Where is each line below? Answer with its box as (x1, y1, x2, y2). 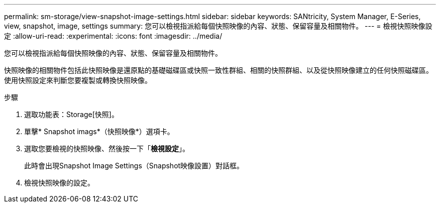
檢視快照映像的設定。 (24, 178, 94, 187)
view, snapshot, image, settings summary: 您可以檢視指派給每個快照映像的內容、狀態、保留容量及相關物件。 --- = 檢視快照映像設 (4, 22, 432, 30)
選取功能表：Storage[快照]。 (24, 110, 119, 119)
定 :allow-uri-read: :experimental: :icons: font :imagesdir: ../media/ (4, 32, 223, 40)
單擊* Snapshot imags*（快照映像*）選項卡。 (24, 127, 174, 136)
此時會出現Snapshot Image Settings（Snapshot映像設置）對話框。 (24, 161, 244, 170)
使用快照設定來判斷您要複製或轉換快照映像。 (4, 76, 152, 84)
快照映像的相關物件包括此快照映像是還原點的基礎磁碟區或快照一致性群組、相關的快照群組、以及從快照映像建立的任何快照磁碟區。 (4, 66, 433, 74)
